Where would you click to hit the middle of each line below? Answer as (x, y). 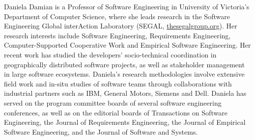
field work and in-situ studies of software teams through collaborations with (118, 83)
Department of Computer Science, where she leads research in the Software (117, 16)
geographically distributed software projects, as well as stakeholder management (124, 64)
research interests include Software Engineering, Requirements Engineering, (117, 35)
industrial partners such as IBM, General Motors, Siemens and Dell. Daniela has (125, 93)
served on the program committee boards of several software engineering (113, 102)
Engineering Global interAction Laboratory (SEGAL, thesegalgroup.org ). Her (121, 26)
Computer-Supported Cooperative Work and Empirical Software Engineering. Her (127, 45)
